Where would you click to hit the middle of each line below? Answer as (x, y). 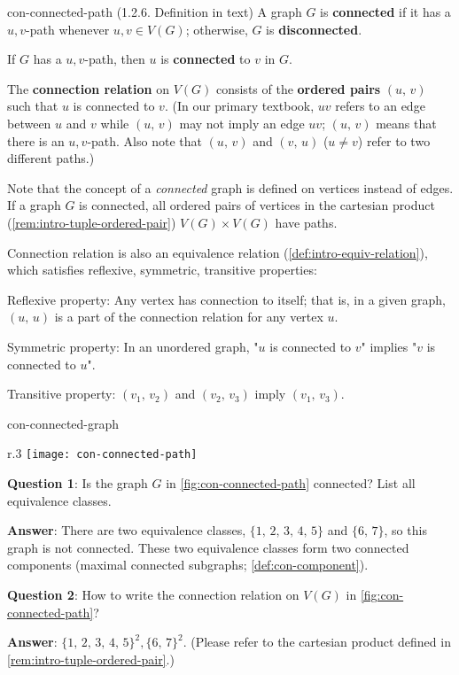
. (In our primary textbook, (239, 106)
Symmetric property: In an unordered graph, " (133, 346)
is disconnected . (314, 29)
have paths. (306, 222)
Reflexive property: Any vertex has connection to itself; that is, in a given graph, (226, 299)
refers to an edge (380, 106)
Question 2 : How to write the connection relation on (153, 594)
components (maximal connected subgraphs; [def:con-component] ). (188, 565)
